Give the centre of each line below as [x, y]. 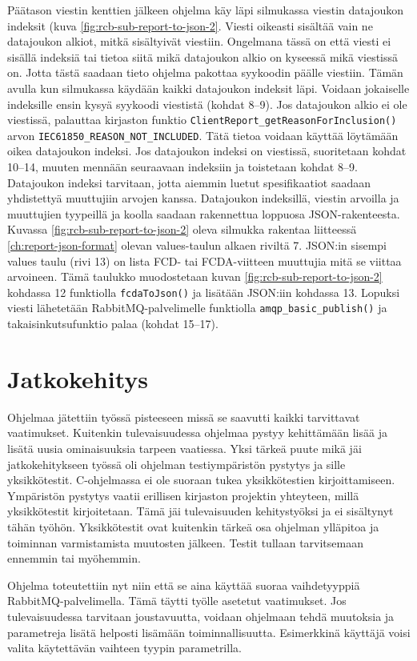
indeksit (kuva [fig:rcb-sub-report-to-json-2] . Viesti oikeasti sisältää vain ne [190, 25]
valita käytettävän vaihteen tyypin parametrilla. [124, 648]
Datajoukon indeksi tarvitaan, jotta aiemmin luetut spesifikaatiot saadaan [189, 182]
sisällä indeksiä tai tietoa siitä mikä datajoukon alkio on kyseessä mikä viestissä [203, 56]
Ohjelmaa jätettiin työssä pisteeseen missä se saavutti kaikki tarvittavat [184, 417]
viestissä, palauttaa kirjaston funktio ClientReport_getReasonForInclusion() [202, 120]
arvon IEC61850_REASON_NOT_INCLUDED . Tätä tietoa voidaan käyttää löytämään [203, 135]
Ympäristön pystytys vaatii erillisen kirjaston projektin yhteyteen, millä [183, 495]
